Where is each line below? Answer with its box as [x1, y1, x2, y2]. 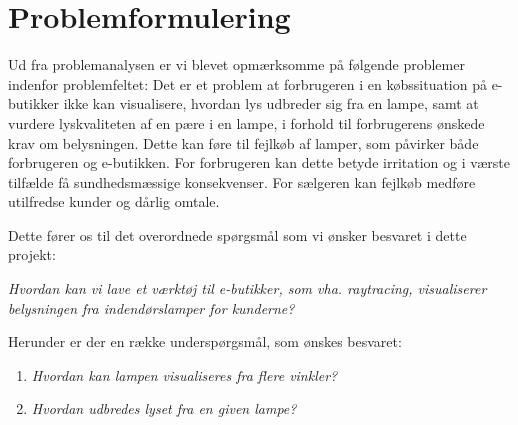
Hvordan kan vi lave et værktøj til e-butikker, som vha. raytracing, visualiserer [8, 278, 487, 299]
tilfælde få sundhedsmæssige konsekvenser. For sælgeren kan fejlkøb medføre [8, 171, 476, 192]
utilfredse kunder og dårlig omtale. [8, 191, 220, 212]
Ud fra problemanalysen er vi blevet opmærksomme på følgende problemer [8, 54, 465, 75]
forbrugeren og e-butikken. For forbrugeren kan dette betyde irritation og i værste [8, 152, 510, 173]
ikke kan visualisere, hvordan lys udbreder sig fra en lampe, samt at [63, 93, 479, 114]
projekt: [8, 244, 56, 265]
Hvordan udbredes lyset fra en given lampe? [31, 398, 297, 419]
